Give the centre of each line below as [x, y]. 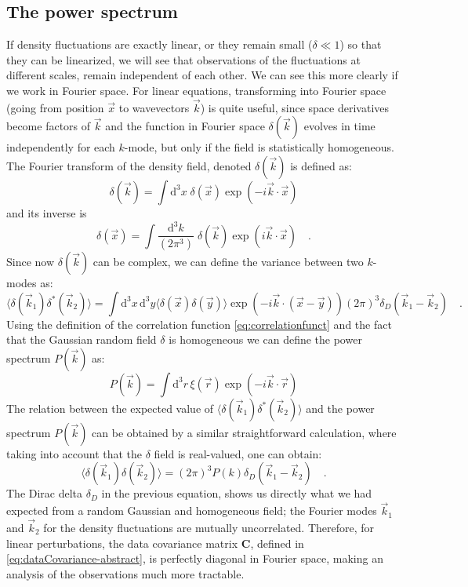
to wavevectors [154, 107]
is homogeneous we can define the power [265, 339]
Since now [31, 261]
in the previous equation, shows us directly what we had [237, 493]
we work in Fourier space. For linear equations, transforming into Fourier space [196, 90]
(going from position [55, 107]
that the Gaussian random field [82, 339]
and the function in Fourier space [185, 126]
